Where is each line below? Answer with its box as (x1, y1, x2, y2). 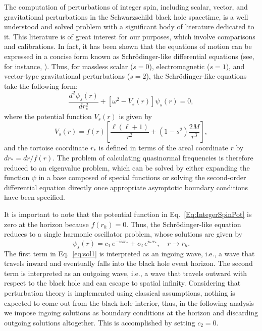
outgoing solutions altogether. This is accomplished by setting (4, 317, 195, 327)
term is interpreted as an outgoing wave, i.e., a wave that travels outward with (4, 267, 247, 278)
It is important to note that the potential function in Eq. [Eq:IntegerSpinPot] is (4, 208, 252, 219)
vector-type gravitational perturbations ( (4, 71, 130, 81)
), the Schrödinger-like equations (146, 71, 247, 81)
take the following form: (4, 80, 78, 91)
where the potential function (4, 111, 92, 121)
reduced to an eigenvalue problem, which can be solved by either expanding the (4, 162, 250, 173)
